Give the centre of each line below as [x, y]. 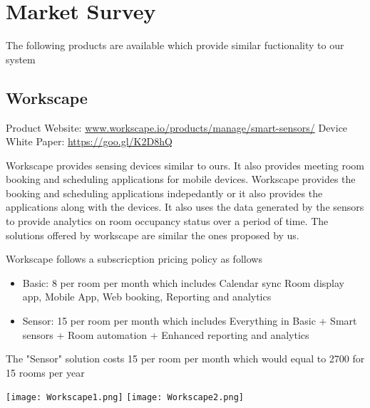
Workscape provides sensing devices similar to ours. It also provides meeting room [185, 165]
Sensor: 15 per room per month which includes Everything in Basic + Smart [190, 321]
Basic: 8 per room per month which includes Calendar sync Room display [183, 282]
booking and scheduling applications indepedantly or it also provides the [164, 193]
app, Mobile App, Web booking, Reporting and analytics [147, 297]
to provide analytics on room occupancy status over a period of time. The [167, 221]
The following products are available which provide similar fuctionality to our [175, 45]
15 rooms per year [45, 372]
